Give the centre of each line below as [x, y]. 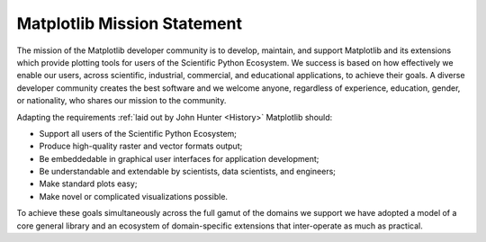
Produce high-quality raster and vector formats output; [141, 146]
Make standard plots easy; [88, 184]
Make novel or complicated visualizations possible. [134, 196]
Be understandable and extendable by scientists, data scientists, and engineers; [188, 172]
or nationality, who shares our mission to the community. [121, 101]
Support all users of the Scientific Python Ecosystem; [138, 133]
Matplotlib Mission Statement [130, 23]
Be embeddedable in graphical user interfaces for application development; [179, 158]
